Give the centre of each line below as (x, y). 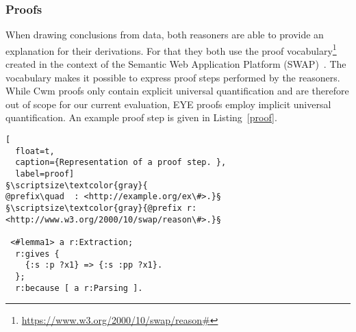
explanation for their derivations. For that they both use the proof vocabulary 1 (171, 49)
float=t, (35, 151)
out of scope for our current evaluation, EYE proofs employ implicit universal (168, 104)
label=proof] (45, 174)
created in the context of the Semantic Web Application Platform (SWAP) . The (176, 64)
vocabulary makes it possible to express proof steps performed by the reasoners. (173, 77)
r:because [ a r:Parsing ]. (79, 288)
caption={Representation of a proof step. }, (121, 163)
